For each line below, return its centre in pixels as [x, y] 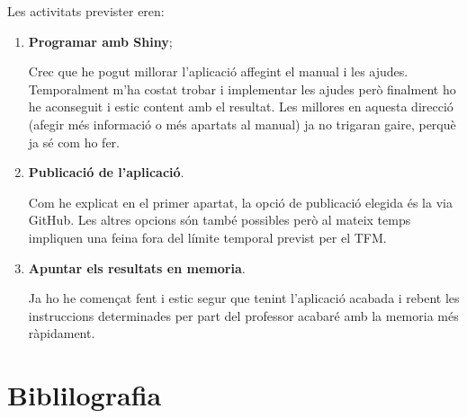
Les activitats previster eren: [86, 11]
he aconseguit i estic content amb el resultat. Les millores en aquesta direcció [241, 107]
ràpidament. [62, 333]
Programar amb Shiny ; [100, 41]
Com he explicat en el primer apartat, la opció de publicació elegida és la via [240, 202]
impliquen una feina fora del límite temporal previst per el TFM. [207, 237]
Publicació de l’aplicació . [106, 172]
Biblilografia [85, 395]
